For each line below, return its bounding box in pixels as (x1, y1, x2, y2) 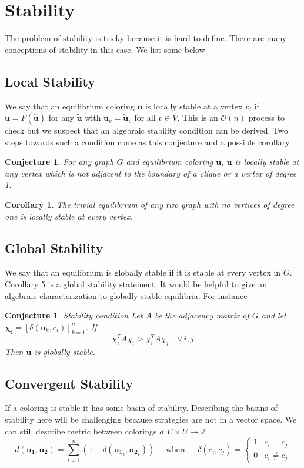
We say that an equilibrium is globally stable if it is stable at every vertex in (5, 266, 281, 278)
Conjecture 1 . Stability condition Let (5, 309, 143, 321)
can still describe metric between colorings (5, 424, 157, 437)
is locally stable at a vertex (145, 99, 243, 112)
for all (134, 111, 156, 124)
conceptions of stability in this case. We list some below (5, 43, 205, 55)
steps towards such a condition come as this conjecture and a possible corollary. (5, 135, 292, 148)
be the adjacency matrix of (154, 309, 249, 321)
